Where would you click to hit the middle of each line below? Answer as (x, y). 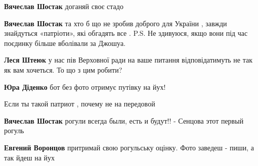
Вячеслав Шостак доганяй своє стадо (64, 6)
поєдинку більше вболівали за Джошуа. (65, 43)
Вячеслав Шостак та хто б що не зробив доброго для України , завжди (116, 23)
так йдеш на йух (30, 157)
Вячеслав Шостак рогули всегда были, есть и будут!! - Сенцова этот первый (124, 120)
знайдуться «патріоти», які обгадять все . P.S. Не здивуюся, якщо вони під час (126, 33)
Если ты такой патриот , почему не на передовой (80, 104)
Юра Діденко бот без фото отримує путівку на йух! (85, 87)
